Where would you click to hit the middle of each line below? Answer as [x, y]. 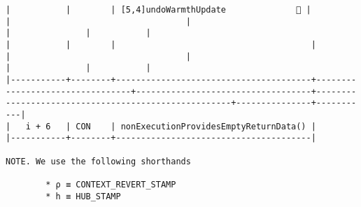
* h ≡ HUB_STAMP [83, 196]
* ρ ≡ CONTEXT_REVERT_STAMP [111, 184]
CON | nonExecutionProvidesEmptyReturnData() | [196, 126]
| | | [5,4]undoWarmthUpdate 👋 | [158, 10]
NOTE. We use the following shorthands [98, 161]
